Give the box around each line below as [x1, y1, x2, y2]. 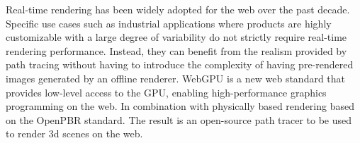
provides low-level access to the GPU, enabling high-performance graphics [6, 85, 327, 99]
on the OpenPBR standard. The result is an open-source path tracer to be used [6, 112, 352, 127]
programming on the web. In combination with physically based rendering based [6, 99, 354, 113]
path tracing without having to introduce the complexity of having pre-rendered [6, 57, 354, 72]
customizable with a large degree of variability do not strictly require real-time [6, 30, 347, 44]
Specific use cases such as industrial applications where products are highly [6, 15, 332, 30]
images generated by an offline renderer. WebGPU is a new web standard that [6, 70, 346, 85]
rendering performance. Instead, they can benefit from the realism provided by [6, 43, 347, 58]
